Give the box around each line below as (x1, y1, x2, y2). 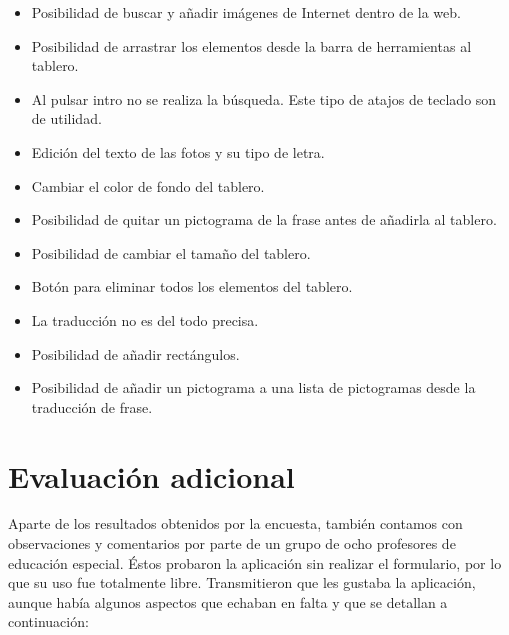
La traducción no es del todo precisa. (31, 309, 259, 330)
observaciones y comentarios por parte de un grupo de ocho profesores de (8, 533, 456, 554)
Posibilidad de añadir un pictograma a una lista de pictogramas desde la (31, 377, 476, 398)
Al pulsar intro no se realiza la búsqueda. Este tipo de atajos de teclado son (31, 88, 497, 109)
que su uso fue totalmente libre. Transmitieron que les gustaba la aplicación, (8, 572, 476, 593)
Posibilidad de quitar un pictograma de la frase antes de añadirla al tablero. (31, 209, 497, 230)
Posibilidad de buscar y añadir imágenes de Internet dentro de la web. (31, 2, 461, 22)
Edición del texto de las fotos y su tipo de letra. (31, 141, 325, 162)
